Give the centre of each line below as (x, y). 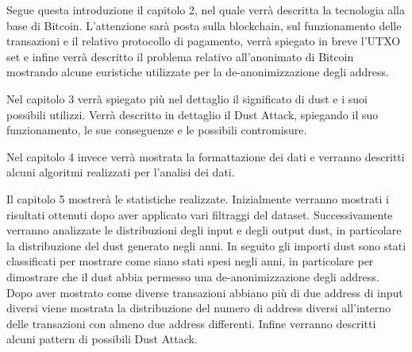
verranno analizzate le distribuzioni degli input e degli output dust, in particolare (204, 230)
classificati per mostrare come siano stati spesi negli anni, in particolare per (190, 261)
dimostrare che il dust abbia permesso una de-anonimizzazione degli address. (193, 276)
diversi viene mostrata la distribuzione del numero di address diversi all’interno (199, 308)
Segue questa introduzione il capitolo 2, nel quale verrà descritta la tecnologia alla (206, 10)
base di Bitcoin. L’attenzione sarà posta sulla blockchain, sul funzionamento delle (204, 25)
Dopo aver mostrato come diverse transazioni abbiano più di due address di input (205, 292)
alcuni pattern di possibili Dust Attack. (102, 339)
